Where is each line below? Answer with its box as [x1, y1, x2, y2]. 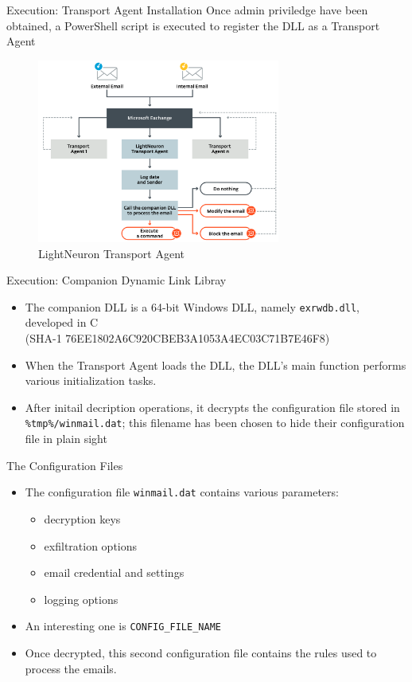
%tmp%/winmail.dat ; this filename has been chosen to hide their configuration [25, 414, 405, 431]
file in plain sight [25, 430, 107, 447]
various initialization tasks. [25, 372, 157, 389]
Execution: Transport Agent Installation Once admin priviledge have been [6, 2, 368, 18]
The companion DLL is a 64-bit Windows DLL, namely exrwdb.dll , [25, 298, 360, 315]
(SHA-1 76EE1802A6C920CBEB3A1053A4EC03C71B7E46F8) [25, 330, 330, 347]
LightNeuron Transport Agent [38, 245, 185, 261]
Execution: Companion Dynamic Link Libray [6, 272, 227, 288]
